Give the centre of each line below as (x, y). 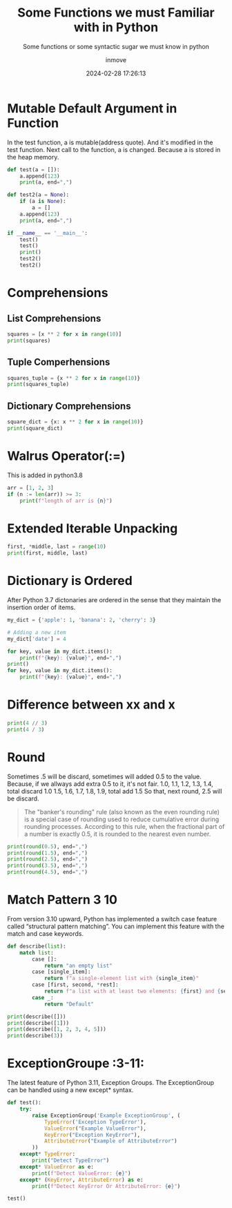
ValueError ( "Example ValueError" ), (95, 1128)
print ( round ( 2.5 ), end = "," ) (48, 859)
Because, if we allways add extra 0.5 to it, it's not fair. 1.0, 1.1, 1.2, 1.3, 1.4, (110, 784)
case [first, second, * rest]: (75, 985)
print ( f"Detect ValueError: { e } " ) (81, 1173)
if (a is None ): (43, 202)
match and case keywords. (46, 933)
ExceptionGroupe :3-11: (76, 1063)
